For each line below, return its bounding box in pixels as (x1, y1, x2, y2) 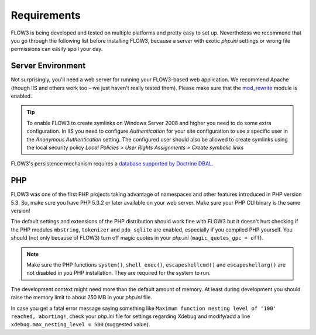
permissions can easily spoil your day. (11, 46, 103, 53)
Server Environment (11, 61, 86, 71)
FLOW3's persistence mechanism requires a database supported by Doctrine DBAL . (11, 160, 214, 167)
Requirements (11, 9, 81, 22)
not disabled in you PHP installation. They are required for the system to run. (26, 270, 211, 277)
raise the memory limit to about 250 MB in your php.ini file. (11, 294, 152, 301)
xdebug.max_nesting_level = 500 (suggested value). (11, 321, 150, 328)
